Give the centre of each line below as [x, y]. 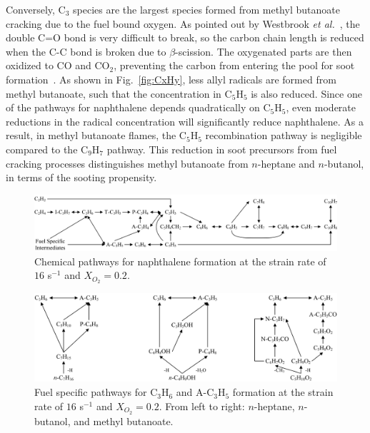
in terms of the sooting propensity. [81, 177]
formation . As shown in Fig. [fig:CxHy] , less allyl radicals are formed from [171, 79]
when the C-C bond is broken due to [86, 51]
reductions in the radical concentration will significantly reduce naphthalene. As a [185, 121]
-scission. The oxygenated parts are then [264, 51]
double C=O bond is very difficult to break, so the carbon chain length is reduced [185, 37]
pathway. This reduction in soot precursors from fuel [222, 149]
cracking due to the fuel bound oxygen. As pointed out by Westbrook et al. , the [183, 23]
